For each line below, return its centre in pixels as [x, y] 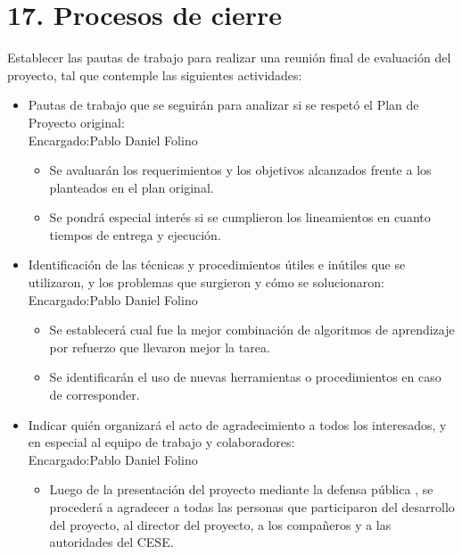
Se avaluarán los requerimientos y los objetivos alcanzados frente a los [240, 170]
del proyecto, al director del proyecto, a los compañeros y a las [220, 524]
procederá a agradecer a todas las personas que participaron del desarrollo [252, 507]
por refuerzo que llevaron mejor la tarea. [160, 347]
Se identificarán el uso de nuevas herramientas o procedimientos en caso [245, 377]
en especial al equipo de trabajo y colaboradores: [161, 442]
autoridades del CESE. [111, 542]
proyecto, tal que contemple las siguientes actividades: [155, 74]
